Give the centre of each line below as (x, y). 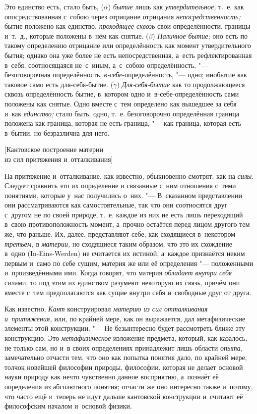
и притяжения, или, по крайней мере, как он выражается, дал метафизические (125, 318)
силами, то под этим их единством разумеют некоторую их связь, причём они (122, 283)
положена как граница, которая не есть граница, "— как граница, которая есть (123, 123)
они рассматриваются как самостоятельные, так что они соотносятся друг (116, 205)
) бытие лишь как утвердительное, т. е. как (176, 6)
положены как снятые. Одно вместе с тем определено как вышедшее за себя (121, 103)
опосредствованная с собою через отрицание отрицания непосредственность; (123, 16)
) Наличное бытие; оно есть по (200, 35)
